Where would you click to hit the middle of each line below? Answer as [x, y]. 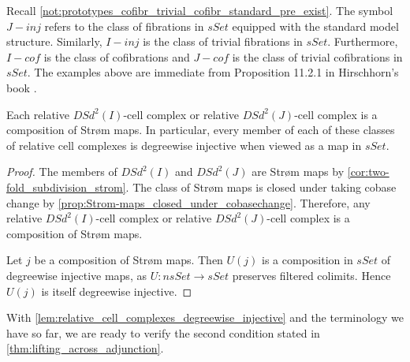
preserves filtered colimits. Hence [311, 275]
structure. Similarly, [54, 41]
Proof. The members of [62, 172]
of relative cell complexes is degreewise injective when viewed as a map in [184, 145]
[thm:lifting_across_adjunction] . [85, 348]
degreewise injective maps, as [76, 275]
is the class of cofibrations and [117, 56]
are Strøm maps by [298, 172]
